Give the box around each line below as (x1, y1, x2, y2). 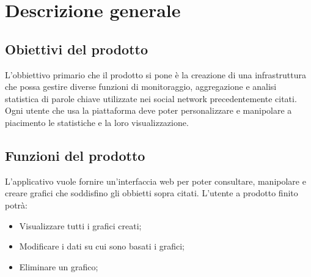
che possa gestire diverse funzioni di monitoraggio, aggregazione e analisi (5, 80, 277, 93)
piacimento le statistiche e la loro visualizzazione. (5, 116, 189, 128)
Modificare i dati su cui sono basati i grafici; (19, 240, 185, 253)
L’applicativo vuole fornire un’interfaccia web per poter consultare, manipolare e (5, 174, 306, 187)
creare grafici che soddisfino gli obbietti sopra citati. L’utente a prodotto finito (5, 187, 298, 199)
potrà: (5, 198, 28, 211)
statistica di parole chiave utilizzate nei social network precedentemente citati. (5, 92, 297, 105)
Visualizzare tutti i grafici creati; (19, 219, 142, 232)
